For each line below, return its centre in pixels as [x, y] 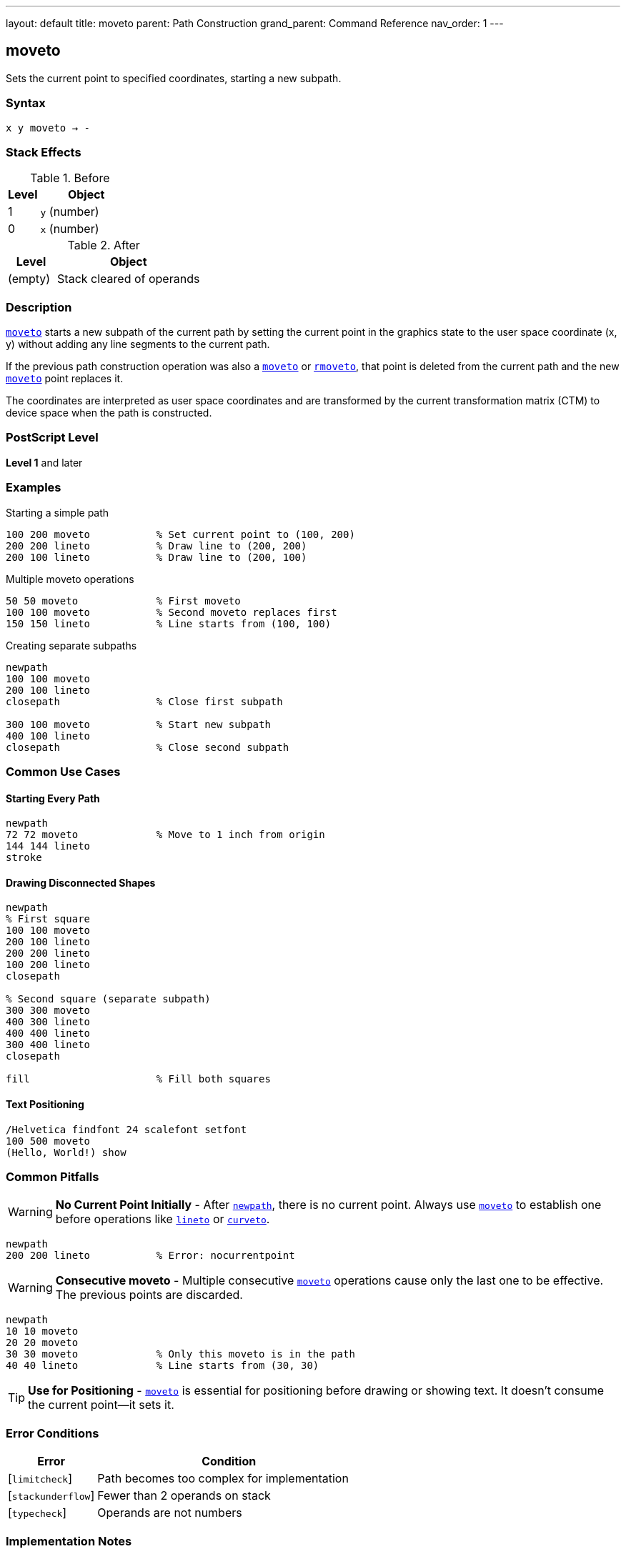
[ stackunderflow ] [51, 1496]
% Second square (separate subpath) [108, 999]
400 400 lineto [48, 1033]
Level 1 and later [44, 462]
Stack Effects [44, 152]
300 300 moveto [48, 1011]
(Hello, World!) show [66, 1152]
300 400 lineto [48, 1045]
